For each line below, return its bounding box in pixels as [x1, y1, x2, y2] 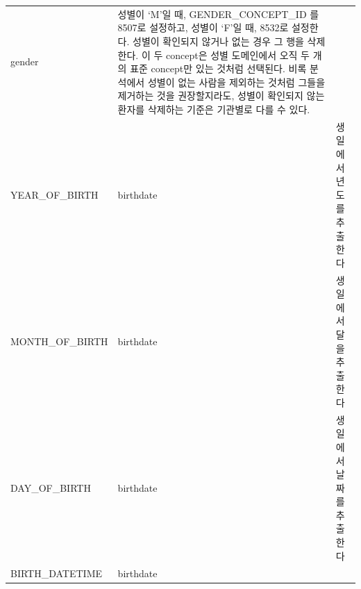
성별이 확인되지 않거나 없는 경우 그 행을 [133, 33, 304, 48]
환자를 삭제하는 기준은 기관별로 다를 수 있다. [117, 101, 310, 116]
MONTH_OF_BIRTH [10, 333, 108, 348]
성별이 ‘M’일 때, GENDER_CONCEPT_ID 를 [117, 6, 319, 21]
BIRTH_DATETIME [10, 565, 103, 580]
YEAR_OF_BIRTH [10, 187, 99, 201]
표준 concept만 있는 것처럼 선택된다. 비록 [130, 61, 307, 76]
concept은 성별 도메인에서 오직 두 [165, 47, 310, 62]
